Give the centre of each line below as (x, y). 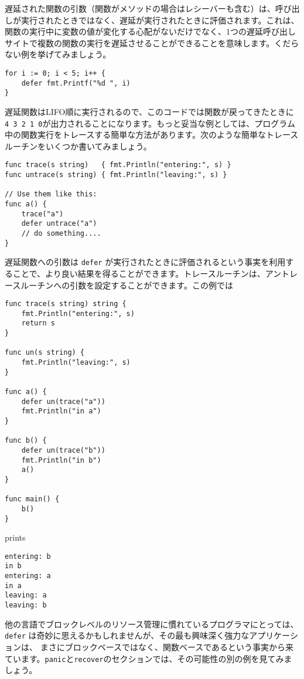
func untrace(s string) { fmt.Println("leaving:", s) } (116, 175)
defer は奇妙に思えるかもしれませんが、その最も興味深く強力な (127, 635)
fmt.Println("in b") (61, 460)
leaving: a (26, 595)
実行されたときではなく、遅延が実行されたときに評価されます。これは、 (160, 20)
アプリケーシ (274, 635)
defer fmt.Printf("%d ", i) (76, 83)
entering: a (28, 576)
